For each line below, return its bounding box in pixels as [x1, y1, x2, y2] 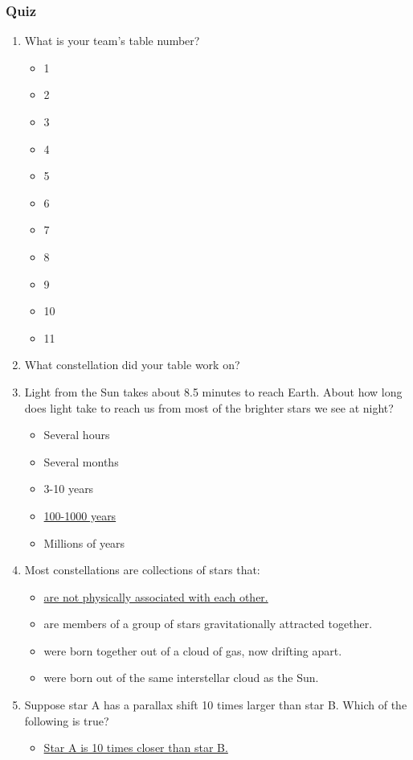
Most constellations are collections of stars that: [24, 561, 260, 578]
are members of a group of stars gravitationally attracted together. [43, 615, 373, 632]
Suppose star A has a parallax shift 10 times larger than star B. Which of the [24, 696, 407, 713]
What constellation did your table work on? [24, 356, 240, 373]
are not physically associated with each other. [43, 588, 268, 605]
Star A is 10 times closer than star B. [43, 739, 228, 756]
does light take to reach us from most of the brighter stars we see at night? [24, 399, 394, 416]
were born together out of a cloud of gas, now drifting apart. [43, 642, 342, 659]
